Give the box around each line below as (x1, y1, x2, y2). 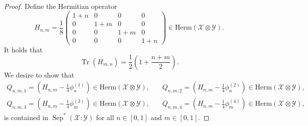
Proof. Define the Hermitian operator (4, 1, 117, 11)
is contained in (4, 112, 49, 122)
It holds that (4, 44, 43, 54)
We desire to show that (4, 69, 75, 80)
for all (96, 112, 114, 122)
